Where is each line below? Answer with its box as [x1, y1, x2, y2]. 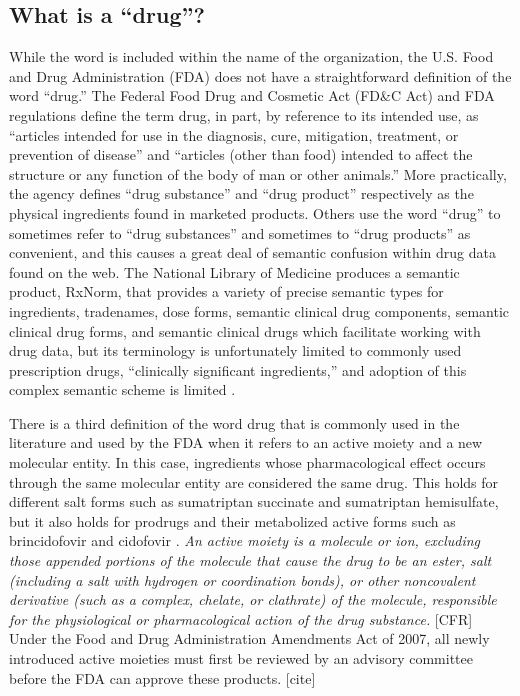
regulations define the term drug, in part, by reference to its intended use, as [9, 104, 479, 125]
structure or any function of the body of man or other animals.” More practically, [9, 163, 507, 184]
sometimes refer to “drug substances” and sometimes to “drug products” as [9, 222, 471, 243]
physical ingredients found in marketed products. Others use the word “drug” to [9, 202, 501, 223]
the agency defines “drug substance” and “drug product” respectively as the [9, 183, 474, 204]
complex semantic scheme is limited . [9, 379, 236, 400]
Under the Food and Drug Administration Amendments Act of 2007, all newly [9, 628, 490, 649]
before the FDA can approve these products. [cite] [9, 667, 316, 688]
